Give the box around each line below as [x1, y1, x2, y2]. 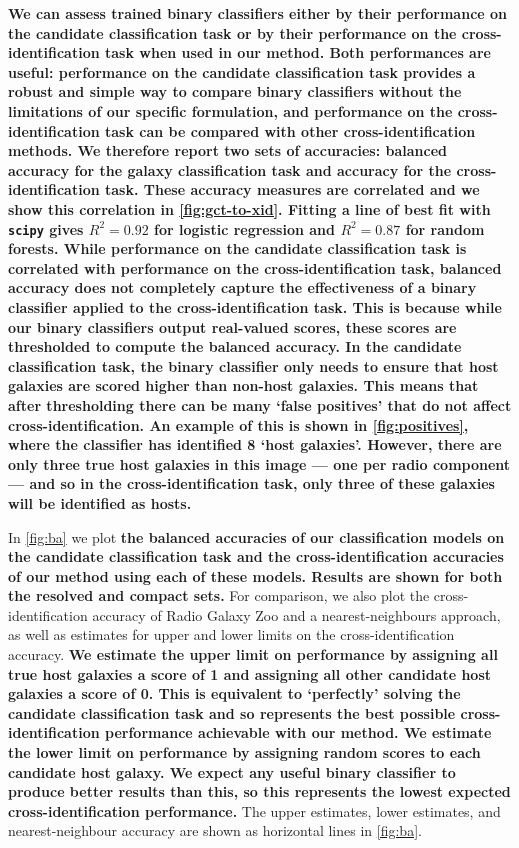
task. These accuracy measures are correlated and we [105, 179, 480, 200]
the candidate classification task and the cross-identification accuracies [8, 546, 504, 567]
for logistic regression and [154, 218, 336, 239]
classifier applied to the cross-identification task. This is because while [8, 296, 502, 317]
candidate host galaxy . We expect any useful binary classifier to [8, 761, 456, 782]
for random [405, 218, 485, 239]
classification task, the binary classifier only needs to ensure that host [8, 355, 499, 376]
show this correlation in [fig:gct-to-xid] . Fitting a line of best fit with [8, 198, 491, 219]
